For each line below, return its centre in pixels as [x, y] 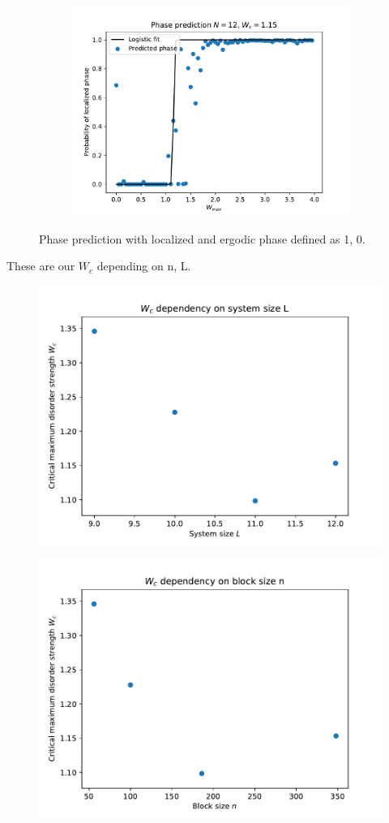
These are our [41, 266]
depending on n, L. [144, 266]
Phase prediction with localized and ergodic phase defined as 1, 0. [202, 238]
